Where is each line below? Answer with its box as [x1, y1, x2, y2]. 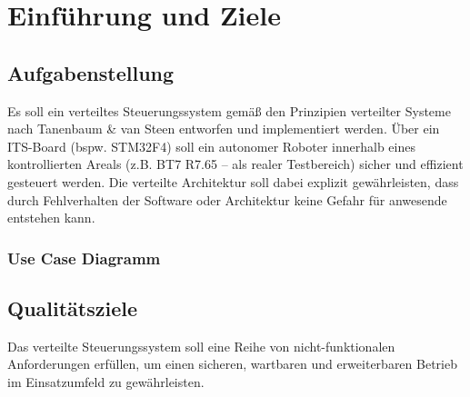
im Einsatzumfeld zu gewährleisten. [7, 372, 205, 391]
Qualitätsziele [7, 293, 138, 322]
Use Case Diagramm [7, 246, 161, 269]
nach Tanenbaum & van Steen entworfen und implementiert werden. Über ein [7, 119, 440, 138]
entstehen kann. [7, 208, 95, 227]
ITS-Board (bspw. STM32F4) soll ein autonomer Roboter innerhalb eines [7, 136, 415, 155]
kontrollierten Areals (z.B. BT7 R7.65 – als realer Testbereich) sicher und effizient [7, 154, 464, 174]
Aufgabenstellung [7, 58, 175, 86]
